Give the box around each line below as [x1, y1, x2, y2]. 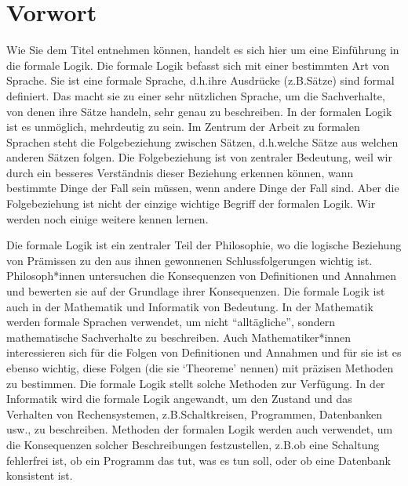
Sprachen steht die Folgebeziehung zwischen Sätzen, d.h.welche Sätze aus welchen [6, 133, 399, 150]
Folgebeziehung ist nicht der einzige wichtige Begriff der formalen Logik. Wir [6, 195, 376, 212]
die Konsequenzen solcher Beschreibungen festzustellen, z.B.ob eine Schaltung [6, 436, 380, 452]
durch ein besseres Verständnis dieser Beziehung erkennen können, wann [6, 164, 354, 180]
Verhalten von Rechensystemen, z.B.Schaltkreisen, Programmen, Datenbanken [6, 405, 383, 422]
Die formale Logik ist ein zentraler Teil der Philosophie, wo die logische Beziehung [6, 237, 402, 253]
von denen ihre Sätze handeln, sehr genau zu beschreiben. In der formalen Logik [6, 103, 392, 119]
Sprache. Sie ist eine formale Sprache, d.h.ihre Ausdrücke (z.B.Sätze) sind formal [6, 72, 395, 89]
